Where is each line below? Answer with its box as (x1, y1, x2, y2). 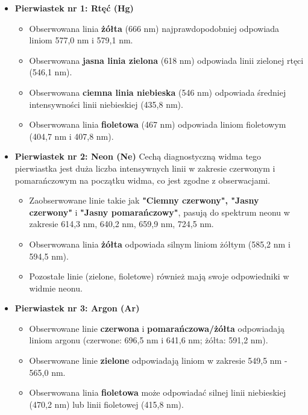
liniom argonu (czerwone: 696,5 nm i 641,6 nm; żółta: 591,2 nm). (29, 334, 268, 346)
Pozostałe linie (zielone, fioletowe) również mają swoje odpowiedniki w (29, 270, 289, 282)
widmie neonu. (29, 281, 83, 294)
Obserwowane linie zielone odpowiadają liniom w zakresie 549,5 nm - (29, 354, 288, 367)
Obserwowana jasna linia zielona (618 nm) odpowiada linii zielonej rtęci (29, 54, 304, 66)
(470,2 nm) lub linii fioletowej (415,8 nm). (29, 398, 184, 410)
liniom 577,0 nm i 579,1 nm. (29, 34, 133, 46)
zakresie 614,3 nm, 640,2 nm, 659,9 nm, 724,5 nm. (29, 217, 214, 230)
